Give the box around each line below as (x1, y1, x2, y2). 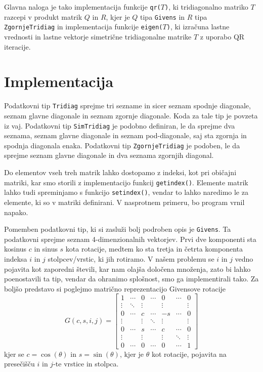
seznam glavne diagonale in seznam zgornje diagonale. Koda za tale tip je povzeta (4, 110, 258, 120)
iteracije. (4, 41, 31, 52)
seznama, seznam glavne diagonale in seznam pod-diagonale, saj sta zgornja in (4, 130, 247, 141)
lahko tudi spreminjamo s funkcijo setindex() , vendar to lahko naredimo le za (4, 187, 248, 197)
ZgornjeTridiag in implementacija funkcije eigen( (4, 21, 163, 32)
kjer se (4, 348, 24, 359)
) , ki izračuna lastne (166, 21, 230, 32)
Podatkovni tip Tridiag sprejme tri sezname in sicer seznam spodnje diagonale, (4, 100, 251, 111)
